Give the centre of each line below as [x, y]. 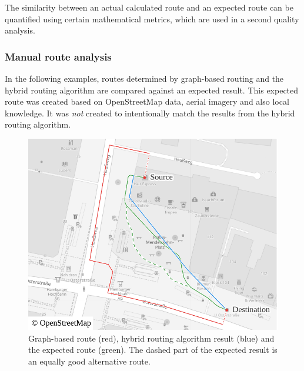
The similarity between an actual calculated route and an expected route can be [149, 7]
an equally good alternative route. [89, 361]
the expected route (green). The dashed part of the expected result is [153, 350]
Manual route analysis [58, 56]
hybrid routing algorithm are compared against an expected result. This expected [152, 90]
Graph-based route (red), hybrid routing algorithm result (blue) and [151, 338]
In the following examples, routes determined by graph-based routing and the [144, 78]
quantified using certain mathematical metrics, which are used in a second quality [152, 19]
